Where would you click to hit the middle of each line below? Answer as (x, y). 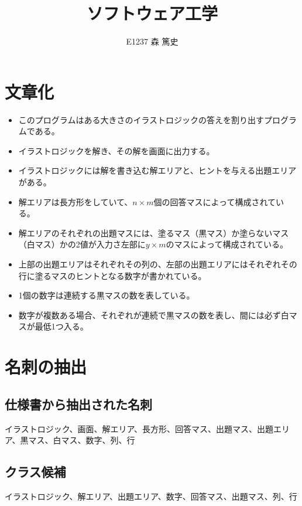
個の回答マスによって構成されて (215, 201)
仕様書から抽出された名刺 (78, 404)
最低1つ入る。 (61, 326)
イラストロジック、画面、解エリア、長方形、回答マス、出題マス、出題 (139, 428)
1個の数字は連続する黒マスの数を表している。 (107, 295)
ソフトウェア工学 (152, 13)
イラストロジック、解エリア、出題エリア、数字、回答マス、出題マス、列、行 (151, 496)
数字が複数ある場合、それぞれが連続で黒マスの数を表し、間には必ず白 (154, 315)
